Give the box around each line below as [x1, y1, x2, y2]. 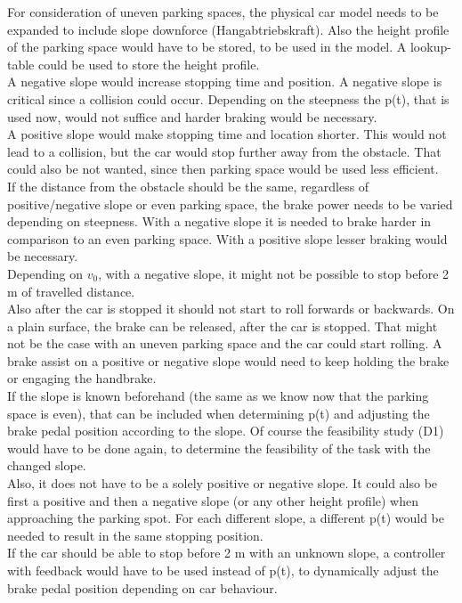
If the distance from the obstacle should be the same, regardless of [7, 176, 369, 195]
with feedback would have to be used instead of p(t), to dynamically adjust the [7, 561, 439, 579]
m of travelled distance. [7, 281, 135, 300]
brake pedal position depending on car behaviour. [7, 578, 278, 597]
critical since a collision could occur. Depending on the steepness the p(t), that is [7, 89, 450, 108]
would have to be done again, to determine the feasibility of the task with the [7, 438, 431, 457]
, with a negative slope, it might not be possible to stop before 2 [98, 264, 450, 282]
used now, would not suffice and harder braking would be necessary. [7, 107, 377, 126]
